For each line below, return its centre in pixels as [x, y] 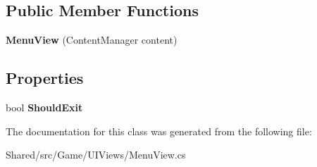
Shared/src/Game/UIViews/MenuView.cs [96, 155]
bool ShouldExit [44, 107]
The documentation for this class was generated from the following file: [159, 131]
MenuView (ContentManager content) [92, 40]
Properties [45, 78]
